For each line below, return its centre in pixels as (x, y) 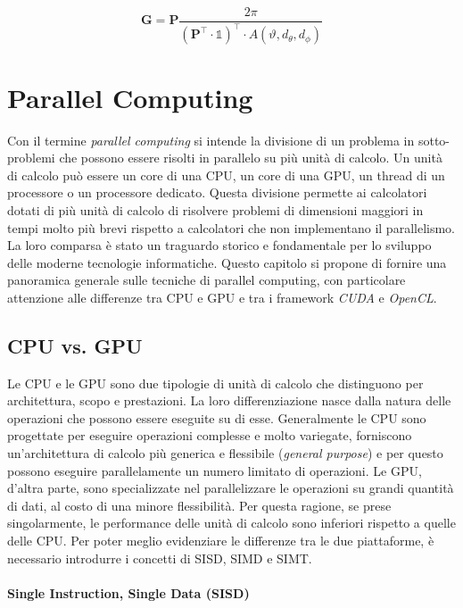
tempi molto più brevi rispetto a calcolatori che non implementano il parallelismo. (231, 227)
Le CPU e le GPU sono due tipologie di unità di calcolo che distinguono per (215, 383)
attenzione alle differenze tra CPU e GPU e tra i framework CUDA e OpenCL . (222, 297)
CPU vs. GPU (75, 345)
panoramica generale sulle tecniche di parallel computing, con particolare (207, 280)
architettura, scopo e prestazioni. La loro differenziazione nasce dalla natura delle (229, 400)
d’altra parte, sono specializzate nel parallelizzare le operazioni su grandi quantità (231, 488)
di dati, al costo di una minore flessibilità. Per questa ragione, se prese (199, 505)
